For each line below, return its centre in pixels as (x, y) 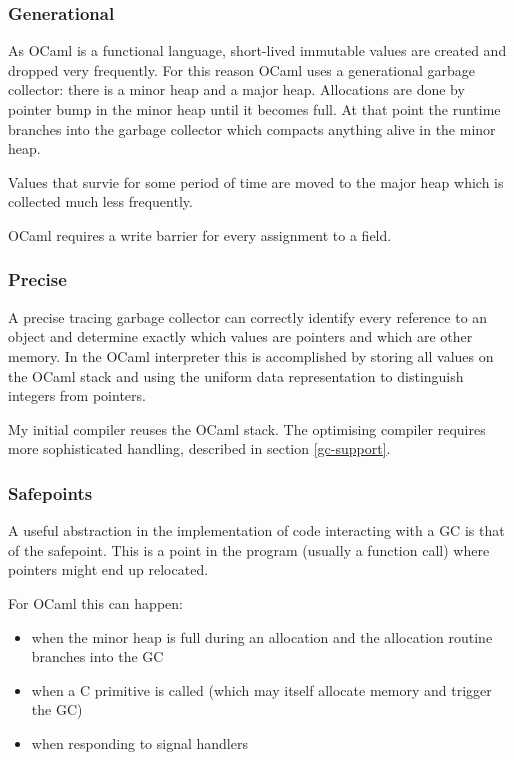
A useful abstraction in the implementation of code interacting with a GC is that (256, 530)
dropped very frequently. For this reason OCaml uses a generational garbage (242, 69)
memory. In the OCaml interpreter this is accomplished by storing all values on (251, 355)
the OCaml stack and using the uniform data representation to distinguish (236, 375)
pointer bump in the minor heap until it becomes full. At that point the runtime (254, 109)
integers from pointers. (77, 395)
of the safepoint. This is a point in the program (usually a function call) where (249, 549)
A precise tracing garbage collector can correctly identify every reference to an (248, 316)
